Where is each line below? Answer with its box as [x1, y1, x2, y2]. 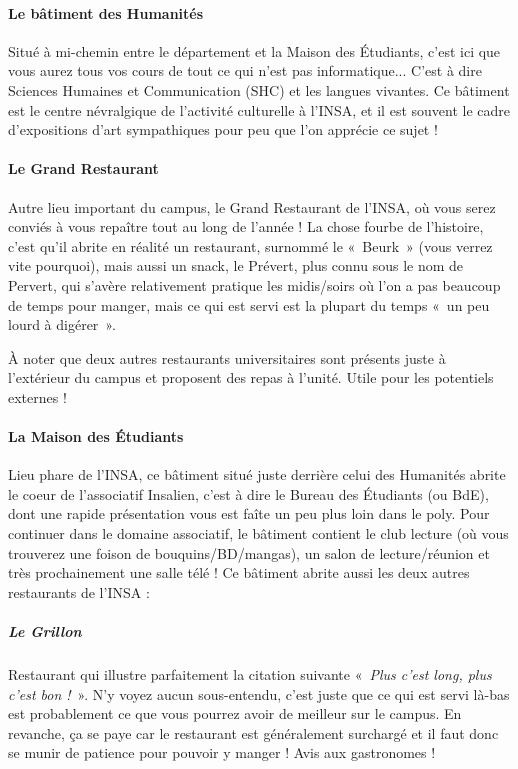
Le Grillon [8, 621, 82, 642]
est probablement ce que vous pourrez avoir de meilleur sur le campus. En [8, 703, 462, 724]
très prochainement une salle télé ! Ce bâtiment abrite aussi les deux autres [8, 562, 470, 583]
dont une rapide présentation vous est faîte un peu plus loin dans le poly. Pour [8, 503, 490, 524]
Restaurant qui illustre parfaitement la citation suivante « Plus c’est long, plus [8, 664, 492, 685]
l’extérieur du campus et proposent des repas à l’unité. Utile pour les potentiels [8, 367, 494, 388]
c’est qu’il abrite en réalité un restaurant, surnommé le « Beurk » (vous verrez [8, 235, 493, 256]
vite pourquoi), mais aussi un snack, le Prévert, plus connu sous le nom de [8, 255, 464, 276]
